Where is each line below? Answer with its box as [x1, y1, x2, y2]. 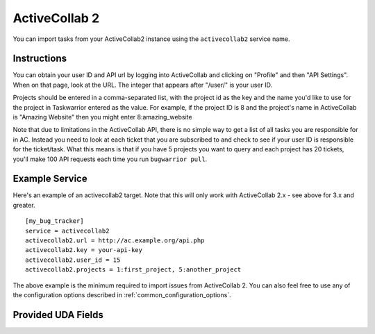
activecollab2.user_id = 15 [25, 256, 121, 264]
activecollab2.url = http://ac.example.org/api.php [25, 237, 205, 244]
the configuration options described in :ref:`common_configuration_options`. [12, 291, 232, 299]
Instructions [12, 53, 67, 65]
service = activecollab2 [25, 226, 110, 235]
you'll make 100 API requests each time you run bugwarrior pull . [12, 155, 208, 163]
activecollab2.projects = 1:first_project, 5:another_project [25, 266, 242, 274]
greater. [12, 201, 35, 209]
